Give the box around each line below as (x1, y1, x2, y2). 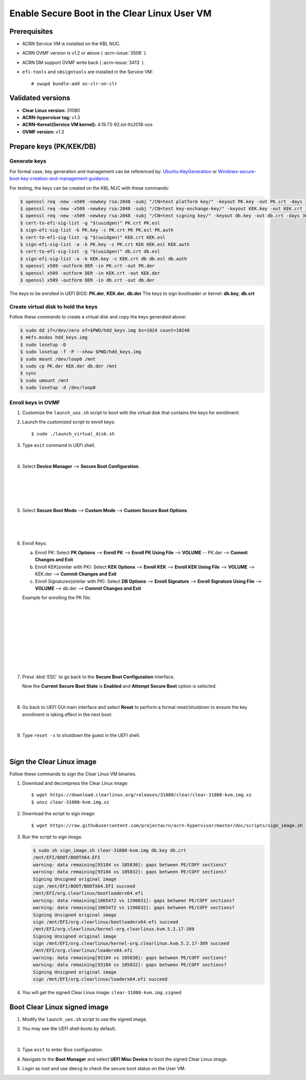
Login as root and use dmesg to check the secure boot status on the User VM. (22, 1065, 186, 1071)
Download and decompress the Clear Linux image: (22, 780, 129, 787)
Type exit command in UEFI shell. (22, 442, 95, 448)
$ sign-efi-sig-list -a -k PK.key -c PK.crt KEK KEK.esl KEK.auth (20, 241, 190, 247)
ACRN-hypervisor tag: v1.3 (22, 114, 80, 120)
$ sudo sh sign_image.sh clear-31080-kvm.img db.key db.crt (33, 847, 187, 854)
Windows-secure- (218, 168, 257, 174)
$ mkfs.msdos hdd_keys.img (20, 335, 88, 340)
